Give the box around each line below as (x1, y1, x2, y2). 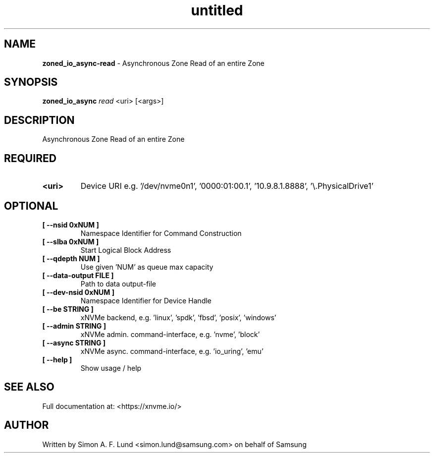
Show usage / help (80, 363, 142, 372)
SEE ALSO (4, 381, 54, 394)
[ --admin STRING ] (42, 321, 106, 330)
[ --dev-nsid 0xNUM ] (42, 287, 114, 296)
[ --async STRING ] (42, 338, 106, 347)
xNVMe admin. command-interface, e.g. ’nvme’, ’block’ (80, 330, 260, 339)
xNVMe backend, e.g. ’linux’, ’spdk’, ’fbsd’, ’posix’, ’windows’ (80, 313, 276, 322)
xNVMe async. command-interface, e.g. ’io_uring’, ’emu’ (80, 346, 264, 355)
